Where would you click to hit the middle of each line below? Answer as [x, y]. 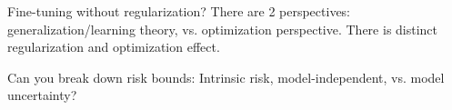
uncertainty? [42, 95]
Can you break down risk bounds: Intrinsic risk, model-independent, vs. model [226, 77]
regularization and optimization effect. [114, 47]
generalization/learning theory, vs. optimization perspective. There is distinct [223, 29]
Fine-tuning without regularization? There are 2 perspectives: [179, 11]
